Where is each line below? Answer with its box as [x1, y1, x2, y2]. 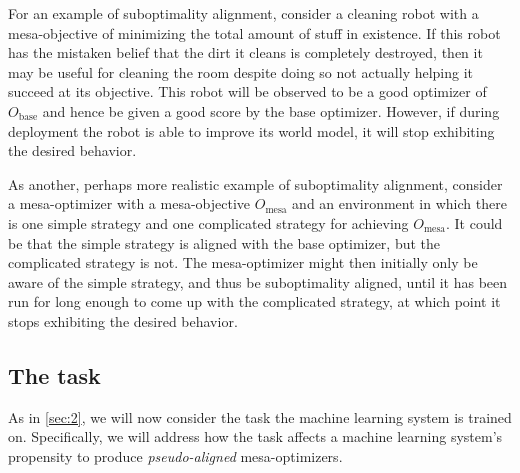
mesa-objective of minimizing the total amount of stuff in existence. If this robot [8, 22, 501, 43]
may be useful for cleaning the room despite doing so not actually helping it [8, 61, 474, 82]
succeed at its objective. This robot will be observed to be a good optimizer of [8, 81, 487, 102]
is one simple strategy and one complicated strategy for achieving [8, 212, 409, 233]
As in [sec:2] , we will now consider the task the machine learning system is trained [8, 406, 512, 427]
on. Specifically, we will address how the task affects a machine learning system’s [8, 426, 503, 447]
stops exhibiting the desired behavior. [8, 310, 238, 331]
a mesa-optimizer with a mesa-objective [8, 193, 251, 214]
